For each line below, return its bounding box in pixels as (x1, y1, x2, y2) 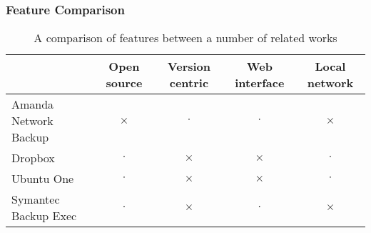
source (106, 74, 143, 91)
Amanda (11, 96, 54, 113)
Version (167, 58, 211, 75)
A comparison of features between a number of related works (34, 29, 337, 46)
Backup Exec (11, 207, 77, 224)
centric (169, 74, 209, 91)
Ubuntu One (11, 170, 74, 187)
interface (235, 74, 285, 91)
